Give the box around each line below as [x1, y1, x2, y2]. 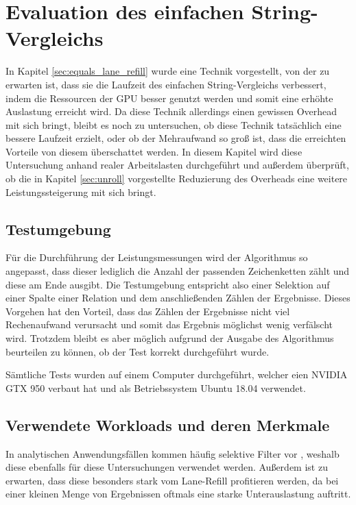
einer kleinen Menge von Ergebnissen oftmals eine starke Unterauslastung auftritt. [5, 486, 351, 501]
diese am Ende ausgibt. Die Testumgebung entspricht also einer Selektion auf [5, 277, 330, 291]
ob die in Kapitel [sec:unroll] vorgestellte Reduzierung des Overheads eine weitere [5, 171, 348, 186]
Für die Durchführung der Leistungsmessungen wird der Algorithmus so [5, 250, 308, 264]
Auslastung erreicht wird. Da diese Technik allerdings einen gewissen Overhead [5, 104, 337, 119]
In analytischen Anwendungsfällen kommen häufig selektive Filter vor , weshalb [5, 446, 340, 460]
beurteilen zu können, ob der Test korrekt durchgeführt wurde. [5, 344, 270, 358]
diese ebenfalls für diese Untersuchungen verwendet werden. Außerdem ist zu [5, 460, 328, 474]
